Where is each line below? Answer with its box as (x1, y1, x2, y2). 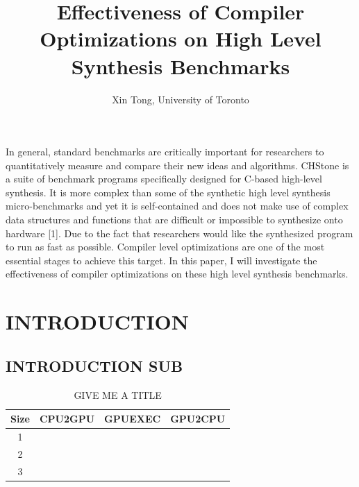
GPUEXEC (104, 411, 161, 426)
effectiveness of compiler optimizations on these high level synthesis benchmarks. (6, 266, 349, 281)
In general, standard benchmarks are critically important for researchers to (6, 144, 324, 159)
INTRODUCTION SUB (6, 354, 183, 376)
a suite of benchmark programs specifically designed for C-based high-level (6, 171, 322, 186)
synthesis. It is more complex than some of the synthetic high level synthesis (6, 185, 331, 199)
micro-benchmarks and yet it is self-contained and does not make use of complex (6, 198, 349, 213)
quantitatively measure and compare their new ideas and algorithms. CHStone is (6, 157, 349, 172)
